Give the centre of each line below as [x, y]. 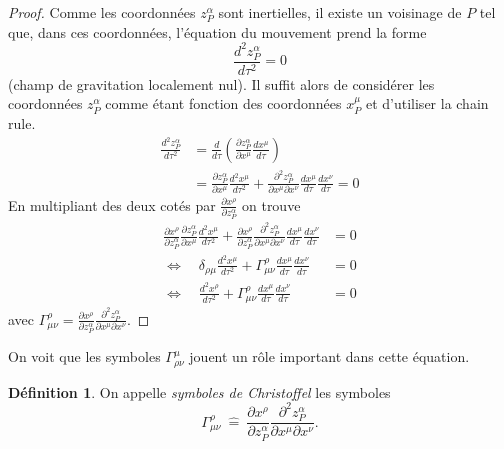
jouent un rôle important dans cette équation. [329, 356]
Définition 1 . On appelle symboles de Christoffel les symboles [199, 391]
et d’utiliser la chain [427, 103]
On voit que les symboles [84, 356]
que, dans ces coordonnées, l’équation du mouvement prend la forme [217, 31]
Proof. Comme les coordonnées [102, 12]
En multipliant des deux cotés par [112, 204]
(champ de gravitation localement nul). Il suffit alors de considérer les [221, 83]
